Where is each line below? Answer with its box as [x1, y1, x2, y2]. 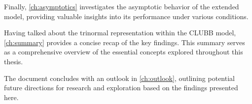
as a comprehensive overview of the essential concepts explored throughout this [4, 47, 243, 57]
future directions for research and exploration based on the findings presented [4, 82, 238, 93]
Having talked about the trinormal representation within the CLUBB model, [4, 27, 236, 38]
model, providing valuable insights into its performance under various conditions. [4, 11, 249, 21]
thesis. [4, 56, 23, 66]
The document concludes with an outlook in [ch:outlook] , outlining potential [4, 73, 235, 83]
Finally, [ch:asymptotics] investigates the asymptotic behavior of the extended [4, 1, 239, 11]
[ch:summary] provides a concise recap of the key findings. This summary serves [4, 37, 245, 47]
